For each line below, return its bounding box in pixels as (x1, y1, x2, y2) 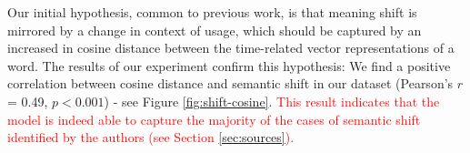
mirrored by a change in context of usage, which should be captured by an (7, 20, 422, 39)
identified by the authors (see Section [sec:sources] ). (7, 127, 295, 147)
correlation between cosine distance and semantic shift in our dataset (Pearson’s (7, 74, 454, 93)
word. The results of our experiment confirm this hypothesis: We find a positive (7, 56, 451, 75)
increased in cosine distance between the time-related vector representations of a (7, 38, 455, 57)
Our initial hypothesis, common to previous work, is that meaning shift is (7, 3, 417, 21)
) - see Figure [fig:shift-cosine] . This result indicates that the (104, 91, 440, 110)
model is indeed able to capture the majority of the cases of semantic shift (7, 109, 421, 128)
